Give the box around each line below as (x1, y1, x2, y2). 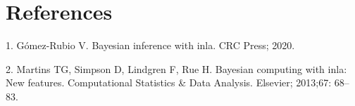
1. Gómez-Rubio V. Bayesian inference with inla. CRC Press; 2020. (6, 38, 295, 53)
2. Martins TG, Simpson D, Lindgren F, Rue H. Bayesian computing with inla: (6, 61, 347, 76)
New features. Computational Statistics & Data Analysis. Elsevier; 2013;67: (6, 75, 332, 90)
